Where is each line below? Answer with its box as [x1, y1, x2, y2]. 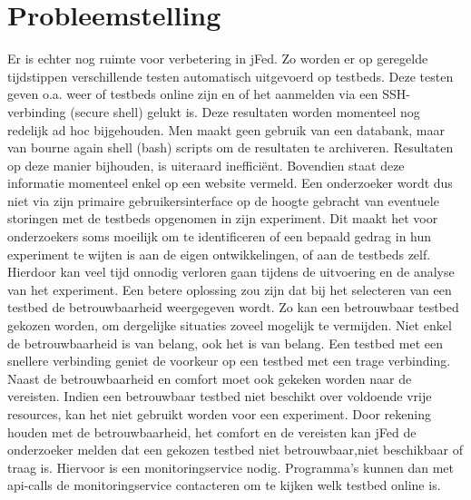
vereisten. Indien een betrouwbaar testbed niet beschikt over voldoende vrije [7, 387, 432, 406]
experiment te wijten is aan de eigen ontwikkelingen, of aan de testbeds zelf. [7, 244, 431, 263]
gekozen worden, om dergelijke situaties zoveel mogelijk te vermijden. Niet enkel [7, 316, 452, 335]
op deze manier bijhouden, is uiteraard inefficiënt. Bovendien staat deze [7, 155, 405, 174]
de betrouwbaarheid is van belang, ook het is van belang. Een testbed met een [7, 333, 444, 352]
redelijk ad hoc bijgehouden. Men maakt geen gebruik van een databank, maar [7, 120, 445, 139]
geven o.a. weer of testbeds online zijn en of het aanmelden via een [7, 84, 378, 103]
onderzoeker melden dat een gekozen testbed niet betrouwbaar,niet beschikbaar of [7, 440, 464, 459]
